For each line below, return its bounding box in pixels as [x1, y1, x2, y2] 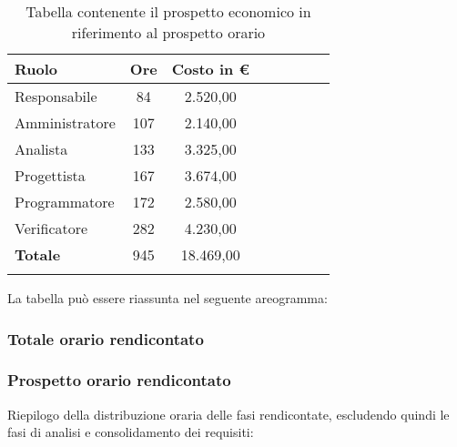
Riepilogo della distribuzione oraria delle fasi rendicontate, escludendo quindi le [7, 404, 450, 423]
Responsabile [15, 86, 97, 107]
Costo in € [171, 58, 249, 79]
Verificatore [15, 218, 88, 239]
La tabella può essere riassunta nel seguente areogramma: [7, 289, 328, 307]
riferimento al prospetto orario [71, 22, 266, 43]
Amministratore [15, 112, 116, 133]
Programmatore [15, 191, 115, 212]
